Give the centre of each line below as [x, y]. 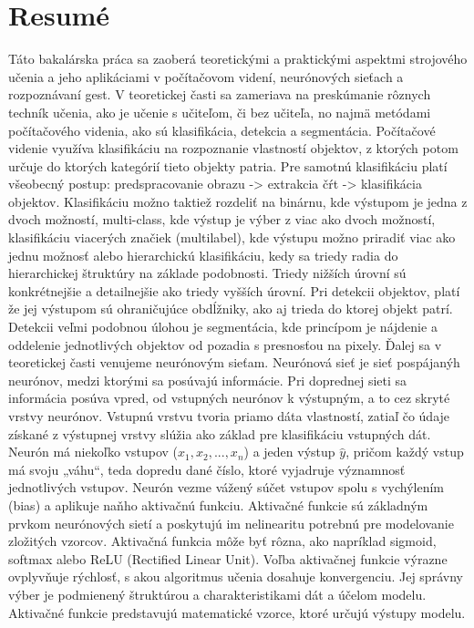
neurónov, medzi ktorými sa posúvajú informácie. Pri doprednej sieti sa [208, 380]
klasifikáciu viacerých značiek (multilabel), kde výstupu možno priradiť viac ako [232, 237]
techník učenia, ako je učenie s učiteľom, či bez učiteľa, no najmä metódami [220, 112]
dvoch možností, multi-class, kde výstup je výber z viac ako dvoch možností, [222, 219]
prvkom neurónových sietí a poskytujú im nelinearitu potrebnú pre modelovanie [231, 523]
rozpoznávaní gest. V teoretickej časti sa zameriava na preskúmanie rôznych [220, 94]
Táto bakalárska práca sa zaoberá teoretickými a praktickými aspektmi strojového [238, 59]
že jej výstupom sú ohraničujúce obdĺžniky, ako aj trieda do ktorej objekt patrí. [231, 309]
